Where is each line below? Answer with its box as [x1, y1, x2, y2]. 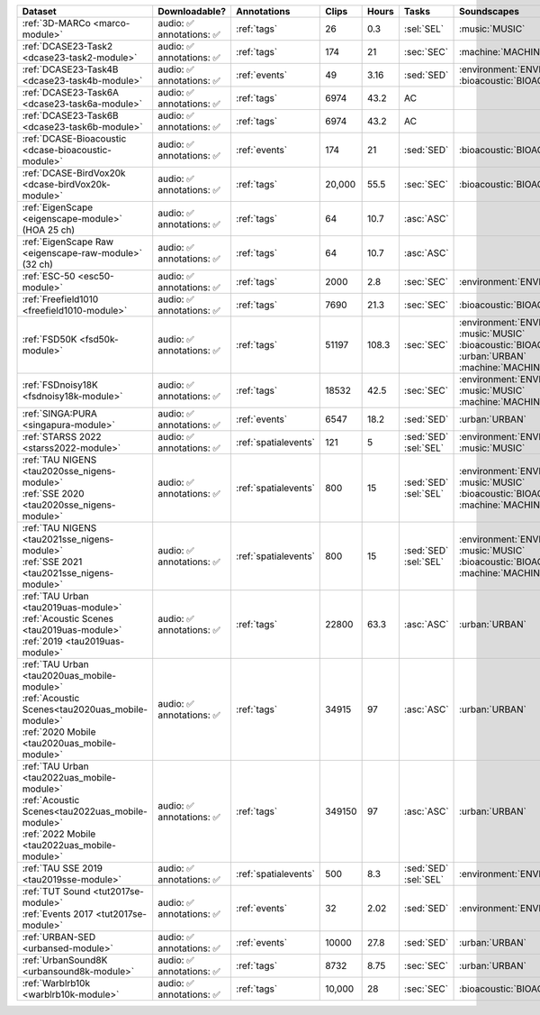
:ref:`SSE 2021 [22, 555, 83, 568]
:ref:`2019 [22, 636, 63, 647]
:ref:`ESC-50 [22, 270, 76, 282]
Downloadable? [157, 5, 227, 17]
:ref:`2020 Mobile [22, 726, 96, 738]
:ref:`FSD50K [22, 334, 77, 345]
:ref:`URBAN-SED [22, 931, 96, 943]
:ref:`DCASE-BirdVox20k [22, 167, 126, 179]
